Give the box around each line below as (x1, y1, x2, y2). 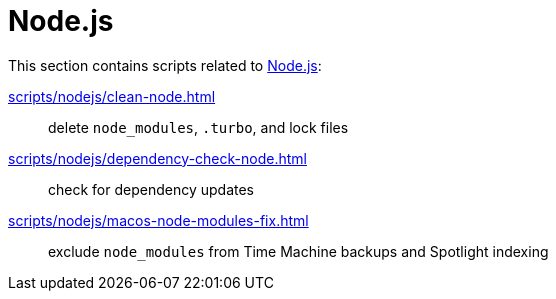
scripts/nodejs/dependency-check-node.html (8, 149, 307, 167)
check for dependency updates (48, 180, 254, 198)
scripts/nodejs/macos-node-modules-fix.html (8, 211, 309, 229)
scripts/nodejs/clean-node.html (8, 87, 216, 105)
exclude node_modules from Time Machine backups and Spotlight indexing (48, 242, 549, 260)
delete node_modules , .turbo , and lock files (48, 118, 349, 136)
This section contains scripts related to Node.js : (8, 56, 322, 74)
